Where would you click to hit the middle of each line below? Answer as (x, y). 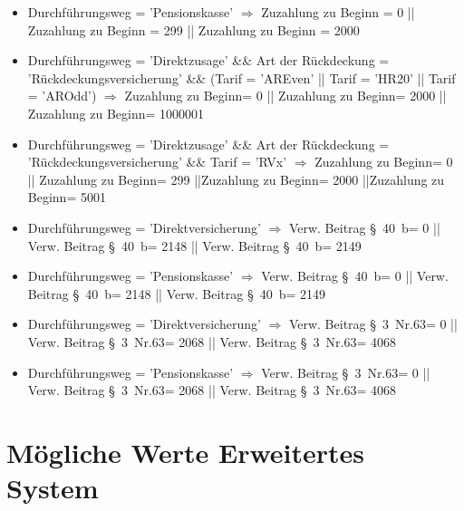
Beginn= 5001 (67, 197)
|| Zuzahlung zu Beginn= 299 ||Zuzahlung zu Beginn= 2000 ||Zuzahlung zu (236, 179)
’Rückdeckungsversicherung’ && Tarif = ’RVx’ (157, 162)
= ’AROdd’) (62, 96)
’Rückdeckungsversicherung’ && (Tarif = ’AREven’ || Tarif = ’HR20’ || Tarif (242, 77)
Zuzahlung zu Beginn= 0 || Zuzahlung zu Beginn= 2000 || (285, 96)
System (53, 488)
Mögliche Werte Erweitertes (186, 452)
